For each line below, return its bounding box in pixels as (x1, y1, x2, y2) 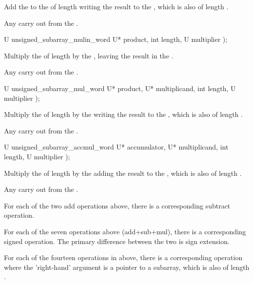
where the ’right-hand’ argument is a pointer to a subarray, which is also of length (4, 262, 250, 272)
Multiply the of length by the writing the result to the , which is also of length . (4, 109, 243, 119)
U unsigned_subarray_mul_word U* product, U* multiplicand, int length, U (4, 83, 236, 93)
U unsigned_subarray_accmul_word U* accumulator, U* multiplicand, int (4, 142, 229, 152)
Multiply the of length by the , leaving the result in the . (4, 50, 174, 60)
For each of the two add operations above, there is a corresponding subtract (4, 200, 231, 210)
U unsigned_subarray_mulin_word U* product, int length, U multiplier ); (4, 34, 228, 44)
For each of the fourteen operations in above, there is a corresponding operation (4, 252, 243, 263)
